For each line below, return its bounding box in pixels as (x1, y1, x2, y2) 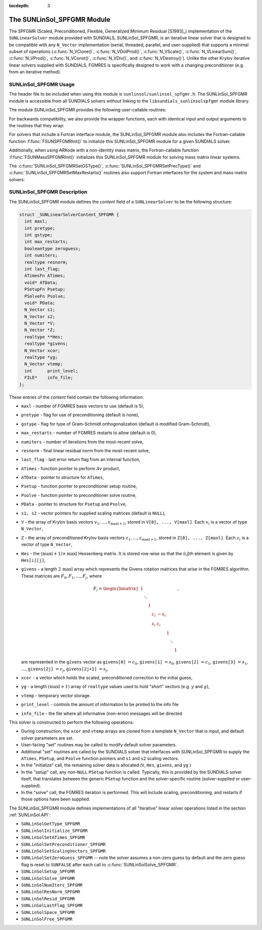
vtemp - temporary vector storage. (21, 693, 91, 698)
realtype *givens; (24, 341, 68, 347)
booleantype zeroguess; (24, 246, 81, 251)
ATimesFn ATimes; (24, 273, 65, 279)
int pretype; (24, 225, 55, 231)
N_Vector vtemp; (24, 361, 63, 367)
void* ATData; (24, 280, 58, 285)
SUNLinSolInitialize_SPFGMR (21, 828, 88, 833)
